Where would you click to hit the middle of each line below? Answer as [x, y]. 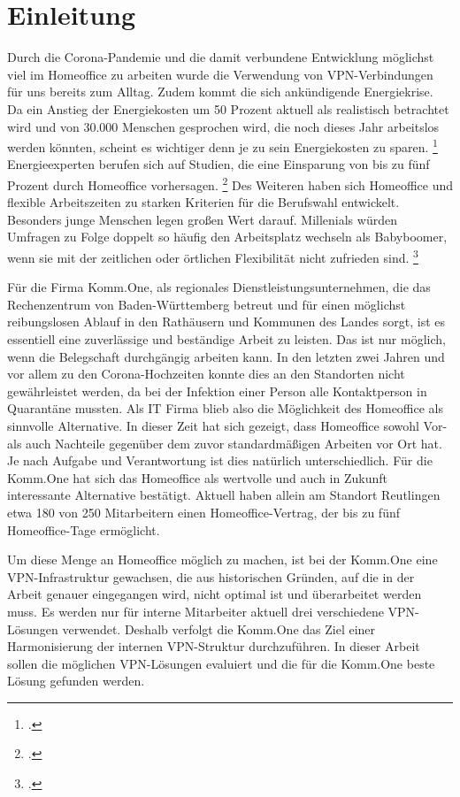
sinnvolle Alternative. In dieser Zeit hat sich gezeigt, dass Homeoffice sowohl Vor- [227, 425]
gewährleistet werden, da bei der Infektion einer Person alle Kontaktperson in [217, 391]
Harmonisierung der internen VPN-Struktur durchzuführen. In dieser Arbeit [214, 646]
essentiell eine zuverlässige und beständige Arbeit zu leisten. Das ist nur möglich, [226, 339]
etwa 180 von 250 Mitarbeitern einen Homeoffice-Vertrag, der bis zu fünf [203, 512]
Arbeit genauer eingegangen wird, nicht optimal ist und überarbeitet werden [215, 594]
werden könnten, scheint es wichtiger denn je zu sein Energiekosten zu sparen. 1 [222, 146]
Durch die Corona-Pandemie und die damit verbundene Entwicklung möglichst [221, 57]
